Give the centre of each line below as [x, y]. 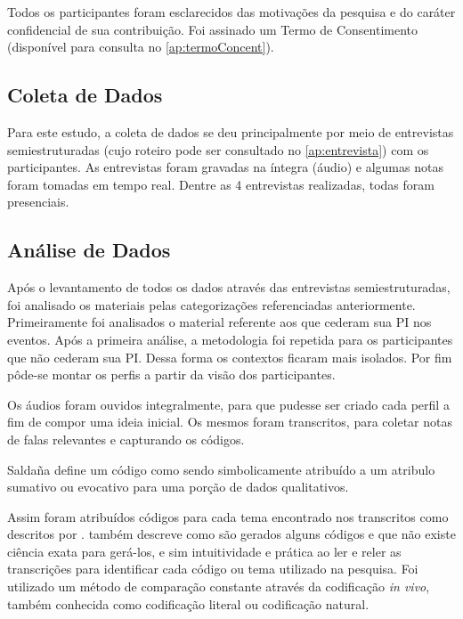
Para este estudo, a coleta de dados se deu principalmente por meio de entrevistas [231, 131]
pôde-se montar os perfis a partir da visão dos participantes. [171, 375]
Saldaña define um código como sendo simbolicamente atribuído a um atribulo [221, 469]
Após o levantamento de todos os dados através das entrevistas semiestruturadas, [229, 287]
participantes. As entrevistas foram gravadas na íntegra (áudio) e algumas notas [225, 167]
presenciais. [38, 202]
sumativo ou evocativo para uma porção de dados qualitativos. [178, 487]
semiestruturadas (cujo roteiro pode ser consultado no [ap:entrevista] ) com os [218, 149]
